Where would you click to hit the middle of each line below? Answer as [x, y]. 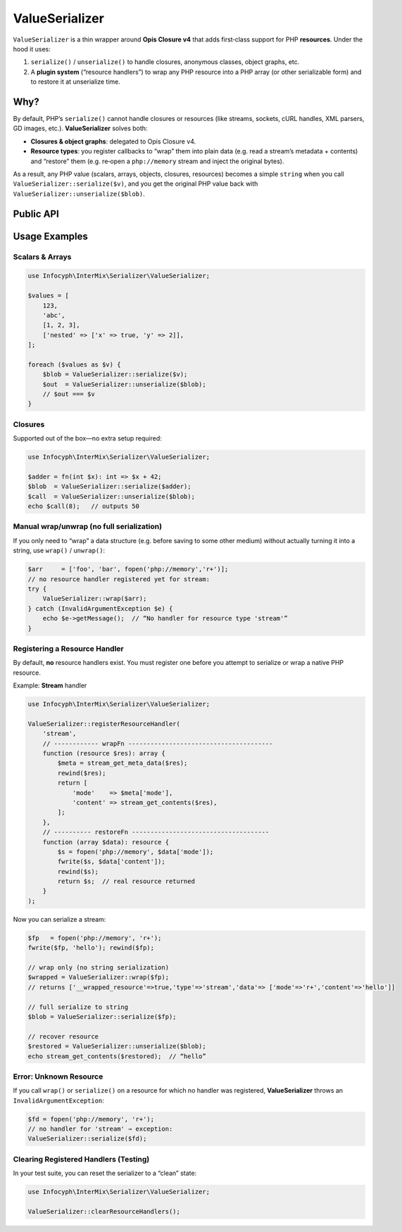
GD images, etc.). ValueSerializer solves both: [80, 128]
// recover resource [63, 1036]
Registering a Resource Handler [68, 649]
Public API [36, 214]
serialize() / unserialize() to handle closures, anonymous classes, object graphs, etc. [165, 62]
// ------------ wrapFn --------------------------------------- [158, 743]
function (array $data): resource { [106, 842]
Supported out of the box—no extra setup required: [87, 438]
